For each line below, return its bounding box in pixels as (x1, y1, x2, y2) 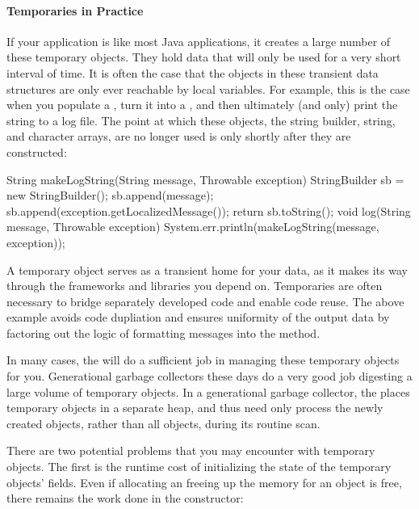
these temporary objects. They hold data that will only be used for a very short (6, 48, 401, 65)
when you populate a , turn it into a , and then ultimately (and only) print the (6, 96, 398, 113)
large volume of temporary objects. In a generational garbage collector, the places (6, 383, 410, 400)
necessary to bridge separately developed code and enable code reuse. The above (6, 292, 404, 309)
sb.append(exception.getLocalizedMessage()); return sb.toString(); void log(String (6, 202, 411, 219)
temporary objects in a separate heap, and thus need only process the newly (6, 399, 383, 416)
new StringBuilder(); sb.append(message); (6, 187, 214, 204)
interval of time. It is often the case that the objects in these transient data (6, 64, 379, 81)
